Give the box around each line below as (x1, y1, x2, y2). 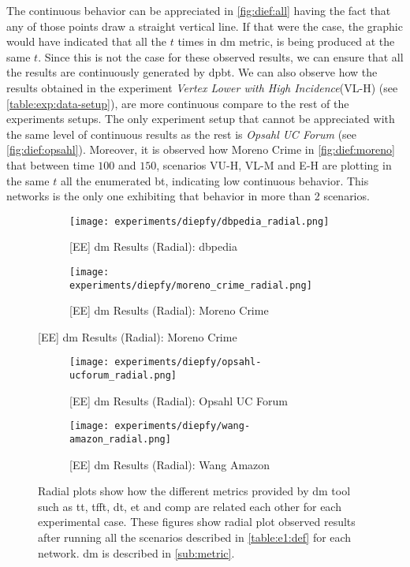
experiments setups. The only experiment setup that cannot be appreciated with (6, 110, 395, 127)
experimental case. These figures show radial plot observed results (38, 513, 356, 530)
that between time (6, 156, 95, 173)
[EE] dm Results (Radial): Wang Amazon (69, 456, 270, 472)
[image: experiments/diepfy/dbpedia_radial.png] (69, 215, 330, 227)
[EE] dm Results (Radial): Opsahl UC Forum (69, 392, 288, 408)
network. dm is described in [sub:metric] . (38, 544, 235, 561)
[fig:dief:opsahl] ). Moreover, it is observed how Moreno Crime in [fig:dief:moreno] (6, 141, 395, 158)
